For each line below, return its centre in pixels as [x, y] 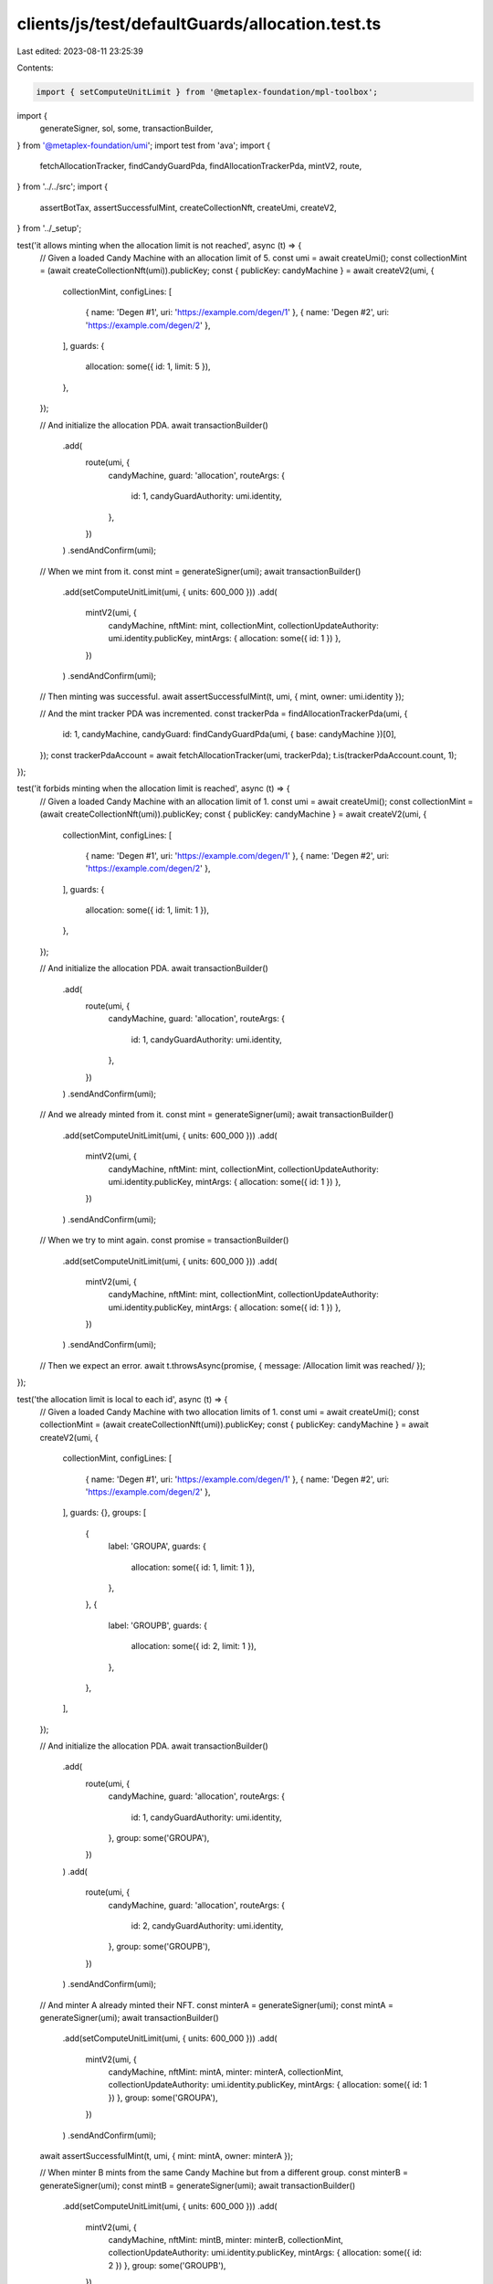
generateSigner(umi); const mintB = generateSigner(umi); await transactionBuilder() [198, 2185]
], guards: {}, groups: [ [105, 1513]
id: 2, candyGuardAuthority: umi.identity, [207, 1925]
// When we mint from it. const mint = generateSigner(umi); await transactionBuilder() [200, 571]
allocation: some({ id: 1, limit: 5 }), [148, 366]
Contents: [35, 68]
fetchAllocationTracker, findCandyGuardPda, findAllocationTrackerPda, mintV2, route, [201, 166]
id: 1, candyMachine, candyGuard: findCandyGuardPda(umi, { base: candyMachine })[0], [230, 735]
